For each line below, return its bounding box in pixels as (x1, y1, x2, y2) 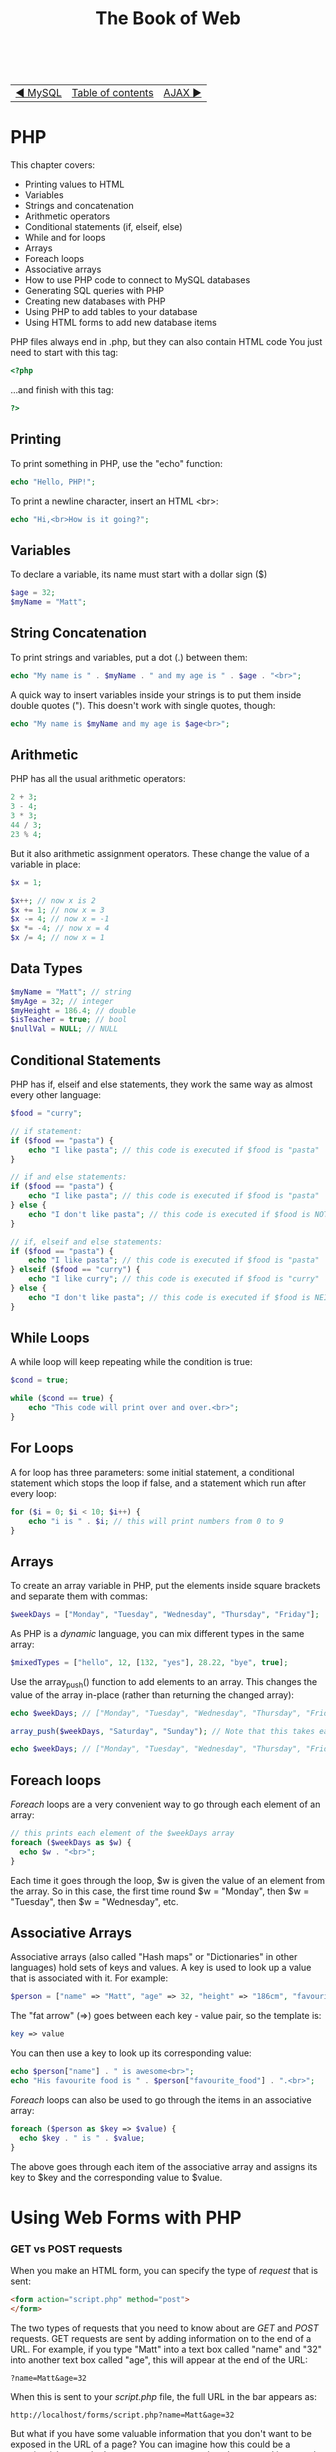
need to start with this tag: (10, 347, 119, 359)
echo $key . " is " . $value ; (19, 2133, 145, 2143)
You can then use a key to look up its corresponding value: (10, 2047, 252, 2059)
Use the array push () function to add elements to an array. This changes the (10, 1675, 318, 1690)
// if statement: (10, 1126, 83, 1136)
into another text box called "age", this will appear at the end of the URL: (10, 2353, 308, 2366)
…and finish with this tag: (10, 384, 114, 396)
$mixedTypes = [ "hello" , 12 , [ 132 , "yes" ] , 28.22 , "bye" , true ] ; (10, 1658, 289, 1668)
